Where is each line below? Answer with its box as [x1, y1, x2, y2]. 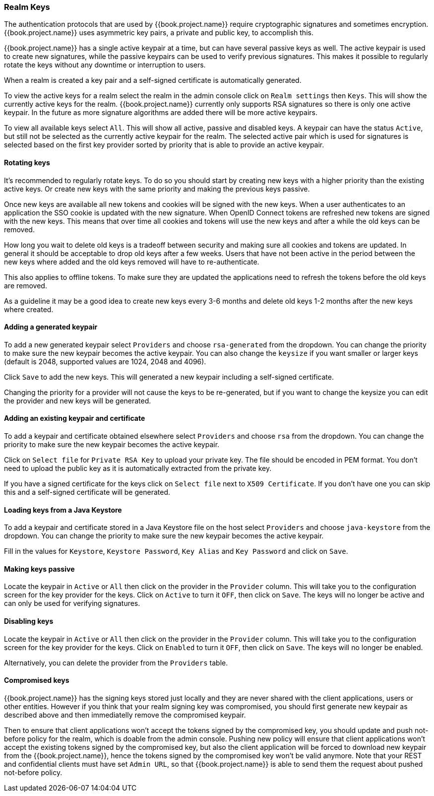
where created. [4, 305, 54, 314]
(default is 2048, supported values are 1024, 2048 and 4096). [4, 357, 206, 366]
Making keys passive [4, 564, 75, 573]
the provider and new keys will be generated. [4, 396, 151, 405]
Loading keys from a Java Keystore [4, 505, 122, 514]
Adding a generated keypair [4, 323, 98, 332]
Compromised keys [4, 676, 69, 685]
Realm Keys [4, 2, 50, 12]
